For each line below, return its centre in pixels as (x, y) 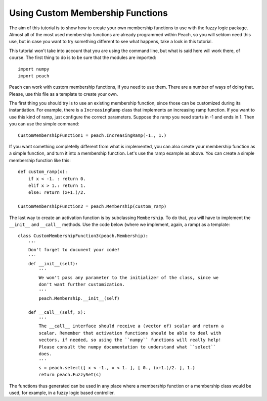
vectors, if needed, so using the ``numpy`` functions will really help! (130, 340)
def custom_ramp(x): (43, 172)
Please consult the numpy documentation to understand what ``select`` (127, 347)
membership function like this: (40, 160)
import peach (34, 76)
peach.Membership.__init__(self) (79, 298)
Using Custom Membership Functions (89, 13)
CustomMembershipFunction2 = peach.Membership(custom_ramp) (92, 206)
